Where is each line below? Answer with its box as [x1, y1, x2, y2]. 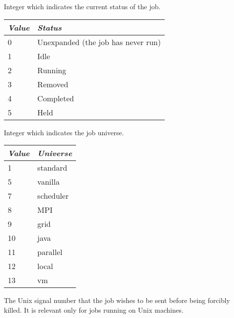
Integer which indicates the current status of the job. [4, 1, 161, 11]
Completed [37, 92, 74, 104]
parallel [37, 246, 62, 258]
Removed [37, 78, 68, 90]
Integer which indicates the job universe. [4, 127, 124, 137]
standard [37, 162, 67, 174]
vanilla [37, 176, 60, 188]
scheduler [37, 190, 69, 202]
